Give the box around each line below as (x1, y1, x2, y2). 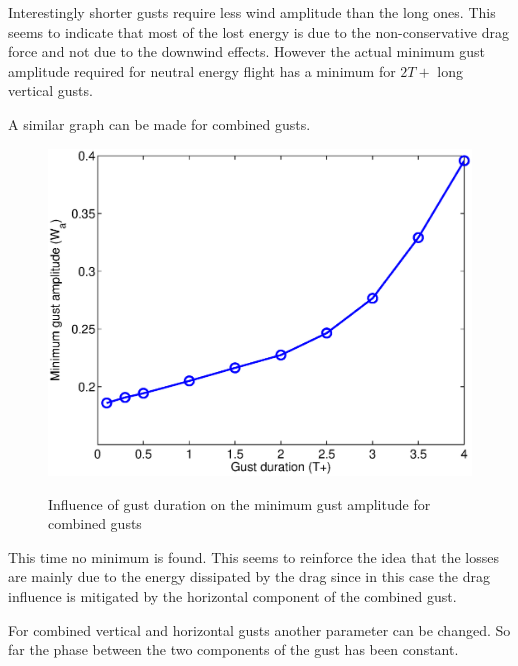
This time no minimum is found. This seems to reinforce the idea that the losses (8, 546, 500, 567)
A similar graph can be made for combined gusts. (8, 113, 311, 134)
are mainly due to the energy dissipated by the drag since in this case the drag (8, 566, 490, 587)
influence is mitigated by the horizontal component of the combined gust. (8, 586, 457, 607)
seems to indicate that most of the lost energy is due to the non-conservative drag (8, 21, 510, 42)
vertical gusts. (8, 80, 93, 101)
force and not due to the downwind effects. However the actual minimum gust (8, 41, 485, 62)
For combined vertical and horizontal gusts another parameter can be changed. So (8, 619, 511, 640)
